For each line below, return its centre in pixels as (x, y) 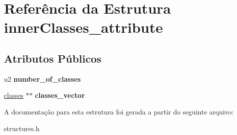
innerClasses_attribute (83, 27)
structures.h (22, 128)
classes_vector (60, 95)
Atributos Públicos (53, 58)
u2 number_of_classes (42, 79)
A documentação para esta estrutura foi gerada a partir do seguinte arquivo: (119, 111)
